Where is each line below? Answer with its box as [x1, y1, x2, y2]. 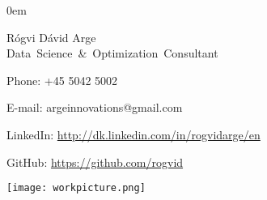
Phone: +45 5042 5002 [6, 71, 118, 88]
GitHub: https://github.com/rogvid [6, 153, 184, 170]
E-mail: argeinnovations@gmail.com [6, 99, 183, 116]
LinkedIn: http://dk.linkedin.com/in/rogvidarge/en [6, 126, 261, 143]
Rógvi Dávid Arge [6, 28, 96, 45]
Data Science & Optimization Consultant [6, 45, 218, 62]
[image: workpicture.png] [6, 182, 146, 194]
